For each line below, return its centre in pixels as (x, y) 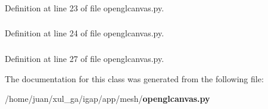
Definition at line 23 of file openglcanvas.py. (85, 7)
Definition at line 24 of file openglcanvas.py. (85, 33)
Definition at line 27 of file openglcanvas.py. (85, 58)
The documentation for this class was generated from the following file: (134, 78)
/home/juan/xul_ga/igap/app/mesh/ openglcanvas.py (107, 99)
